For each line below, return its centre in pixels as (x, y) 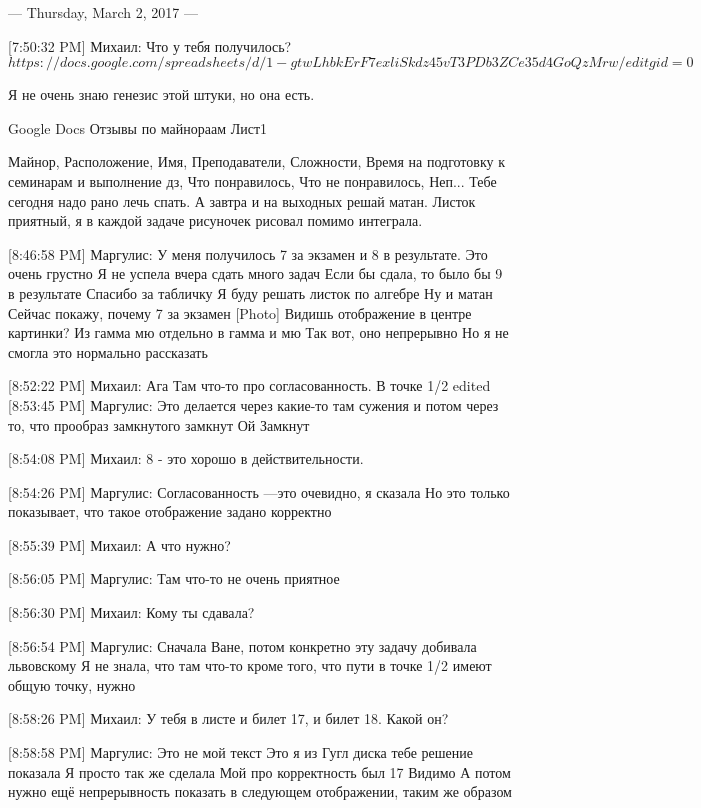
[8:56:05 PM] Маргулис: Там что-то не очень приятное (174, 578)
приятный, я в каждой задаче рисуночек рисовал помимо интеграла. (215, 220)
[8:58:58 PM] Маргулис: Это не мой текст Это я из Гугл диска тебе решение (241, 752)
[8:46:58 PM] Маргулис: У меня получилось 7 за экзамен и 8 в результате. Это (248, 253)
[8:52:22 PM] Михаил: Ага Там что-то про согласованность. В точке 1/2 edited (249, 385)
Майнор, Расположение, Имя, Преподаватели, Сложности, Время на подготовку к (256, 161)
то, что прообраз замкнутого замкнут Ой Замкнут (159, 424)
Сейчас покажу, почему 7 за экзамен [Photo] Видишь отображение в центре (240, 312)
